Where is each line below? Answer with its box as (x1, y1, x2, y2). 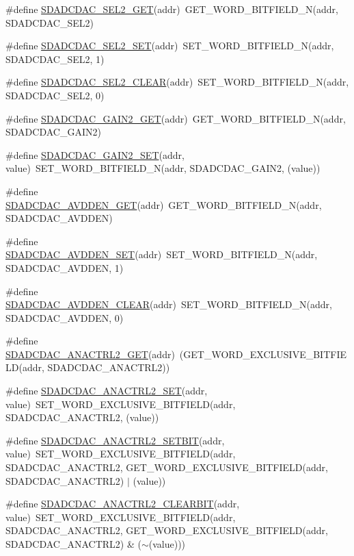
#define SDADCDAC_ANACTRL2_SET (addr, (5, 383, 208, 398)
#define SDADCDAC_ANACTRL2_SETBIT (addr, (5, 433, 225, 447)
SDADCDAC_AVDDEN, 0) (5, 310, 124, 325)
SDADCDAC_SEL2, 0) (5, 88, 105, 102)
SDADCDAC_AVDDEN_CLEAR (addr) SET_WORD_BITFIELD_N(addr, (5, 297, 332, 312)
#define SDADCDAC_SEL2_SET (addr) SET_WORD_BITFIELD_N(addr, (5, 38, 334, 53)
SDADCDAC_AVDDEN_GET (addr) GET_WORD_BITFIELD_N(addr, (5, 197, 322, 212)
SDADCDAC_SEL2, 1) (5, 51, 105, 66)
